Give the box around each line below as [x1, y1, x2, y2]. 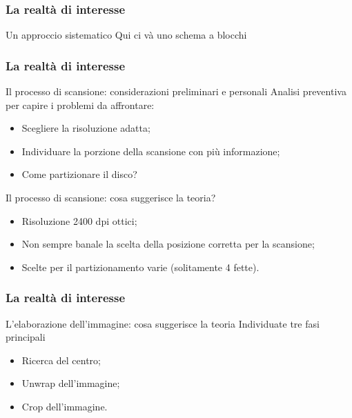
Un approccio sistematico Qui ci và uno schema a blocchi [6, 28, 247, 42]
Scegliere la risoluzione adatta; [21, 121, 150, 135]
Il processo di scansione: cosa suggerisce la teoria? [6, 190, 216, 204]
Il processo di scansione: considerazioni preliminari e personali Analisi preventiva [6, 84, 346, 99]
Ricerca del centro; [21, 352, 101, 367]
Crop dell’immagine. [21, 399, 108, 413]
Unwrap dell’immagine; [21, 376, 120, 390]
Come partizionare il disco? [21, 167, 137, 181]
